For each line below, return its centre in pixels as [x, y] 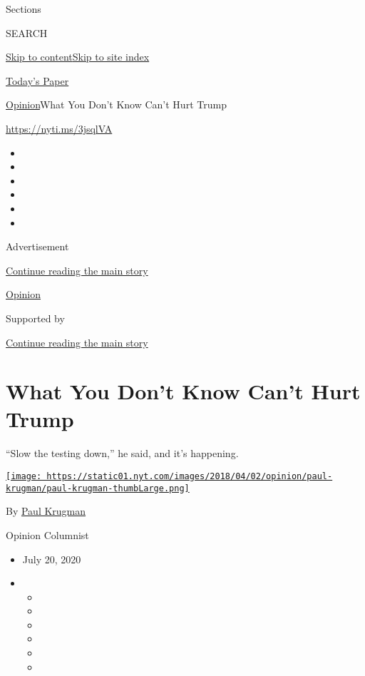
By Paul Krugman [46, 511]
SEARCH [27, 32]
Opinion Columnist [47, 534]
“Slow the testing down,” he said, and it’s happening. [122, 453]
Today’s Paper [37, 80]
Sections [24, 9]
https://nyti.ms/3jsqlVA [59, 128]
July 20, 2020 [52, 559]
